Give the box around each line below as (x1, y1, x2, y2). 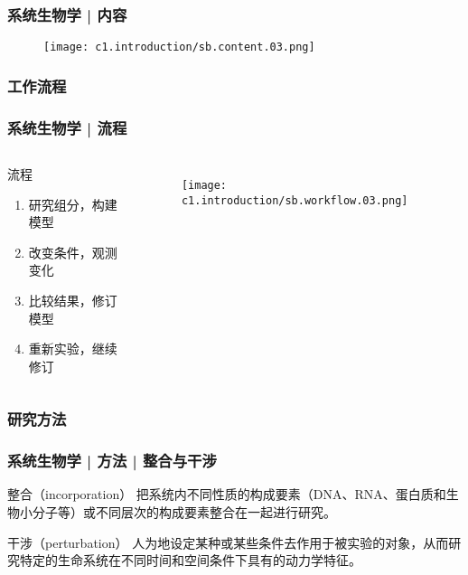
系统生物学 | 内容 (7, 3, 127, 25)
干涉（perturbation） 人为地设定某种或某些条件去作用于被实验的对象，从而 (7, 533, 449, 551)
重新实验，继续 (28, 339, 117, 358)
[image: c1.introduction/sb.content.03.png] (43, 41, 315, 54)
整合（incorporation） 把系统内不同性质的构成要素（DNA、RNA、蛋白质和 (7, 485, 446, 504)
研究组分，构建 (28, 194, 117, 213)
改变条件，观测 (28, 242, 117, 261)
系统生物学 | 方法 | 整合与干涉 (7, 449, 217, 472)
